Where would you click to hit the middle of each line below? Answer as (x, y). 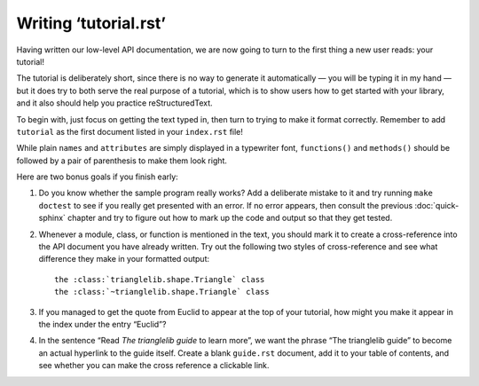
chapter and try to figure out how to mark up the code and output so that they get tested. (230, 218)
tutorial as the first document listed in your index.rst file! (130, 131)
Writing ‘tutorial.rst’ (91, 23)
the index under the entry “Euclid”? (102, 324)
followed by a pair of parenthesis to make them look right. (122, 161)
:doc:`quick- (437, 205)
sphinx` (52, 218)
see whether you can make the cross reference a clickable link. (154, 366)
